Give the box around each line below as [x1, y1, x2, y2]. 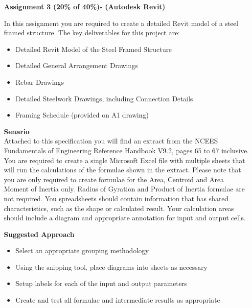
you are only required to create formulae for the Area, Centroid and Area [4, 174, 224, 184]
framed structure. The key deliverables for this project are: [4, 27, 180, 38]
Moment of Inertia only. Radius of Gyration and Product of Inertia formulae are [4, 184, 245, 194]
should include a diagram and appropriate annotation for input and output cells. [4, 213, 246, 223]
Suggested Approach [4, 229, 74, 239]
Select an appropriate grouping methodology [15, 245, 149, 256]
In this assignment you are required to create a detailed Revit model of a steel [4, 18, 238, 28]
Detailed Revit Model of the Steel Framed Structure [15, 44, 172, 54]
